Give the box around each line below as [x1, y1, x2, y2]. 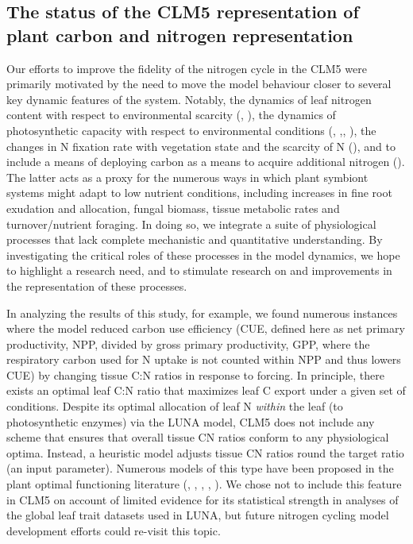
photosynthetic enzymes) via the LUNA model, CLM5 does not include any [6, 413, 375, 430]
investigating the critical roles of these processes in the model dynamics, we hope [6, 246, 400, 263]
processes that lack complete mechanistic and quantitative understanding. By [6, 231, 383, 248]
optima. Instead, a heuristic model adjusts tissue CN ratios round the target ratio [6, 444, 404, 461]
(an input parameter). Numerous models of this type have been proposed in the [6, 460, 394, 476]
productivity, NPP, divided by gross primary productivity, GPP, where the [6, 335, 370, 352]
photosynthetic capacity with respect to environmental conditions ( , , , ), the [6, 122, 376, 138]
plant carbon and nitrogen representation [6, 22, 353, 47]
